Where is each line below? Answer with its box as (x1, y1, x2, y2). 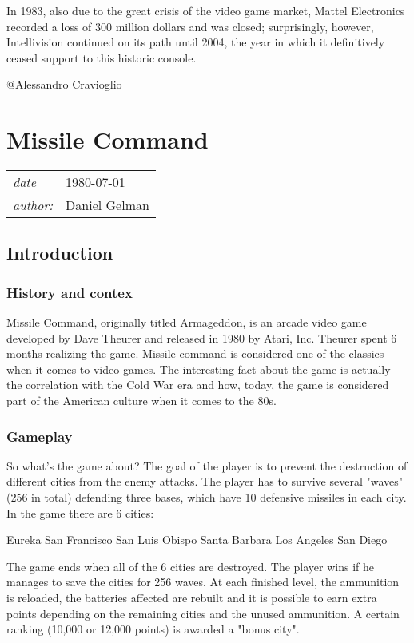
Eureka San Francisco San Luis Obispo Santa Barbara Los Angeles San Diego (6, 531, 388, 548)
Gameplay (6, 426, 73, 446)
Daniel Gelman (66, 196, 149, 215)
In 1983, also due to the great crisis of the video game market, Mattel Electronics (6, 2, 405, 18)
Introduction (6, 240, 113, 265)
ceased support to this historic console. (6, 49, 197, 65)
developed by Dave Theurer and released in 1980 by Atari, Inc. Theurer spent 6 (6, 329, 397, 346)
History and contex (6, 282, 133, 302)
